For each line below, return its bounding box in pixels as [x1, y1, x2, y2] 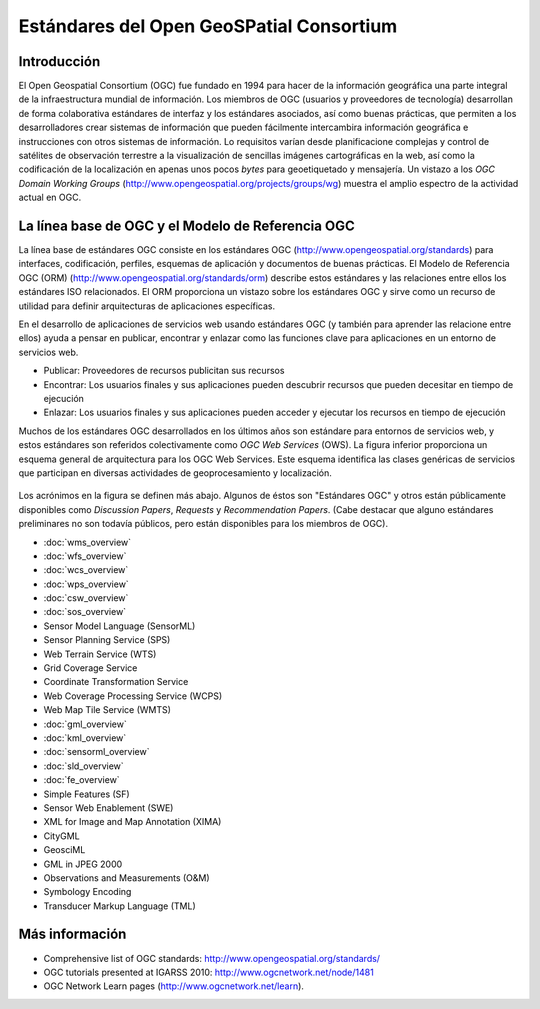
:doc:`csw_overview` [43, 592, 129, 604]
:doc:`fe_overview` [43, 774, 120, 786]
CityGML [43, 830, 80, 842]
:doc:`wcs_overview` [43, 564, 129, 576]
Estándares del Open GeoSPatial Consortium [18, 15, 398, 37]
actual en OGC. [18, 191, 82, 204]
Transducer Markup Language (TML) [43, 900, 196, 912]
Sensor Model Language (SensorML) [43, 620, 196, 632]
